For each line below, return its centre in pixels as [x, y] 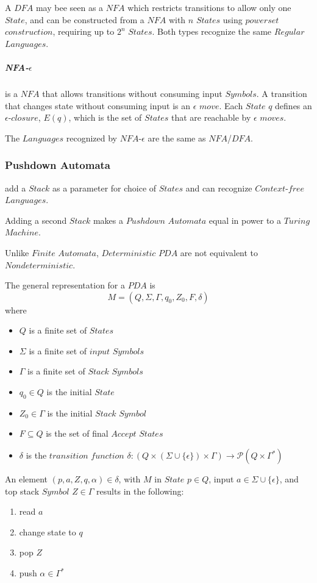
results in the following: [140, 491]
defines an [294, 105]
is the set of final [77, 433]
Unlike [17, 252]
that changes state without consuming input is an [98, 105]
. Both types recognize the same [212, 31]
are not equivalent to [219, 252]
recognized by [91, 138]
